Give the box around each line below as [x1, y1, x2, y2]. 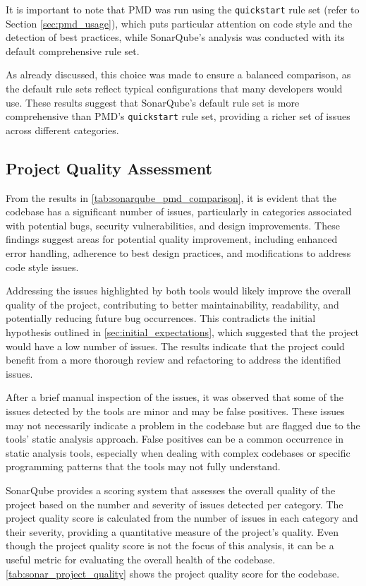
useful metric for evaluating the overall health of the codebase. [6, 551, 276, 566]
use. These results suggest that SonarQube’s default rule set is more [6, 95, 300, 109]
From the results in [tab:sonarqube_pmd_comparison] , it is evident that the [6, 190, 337, 205]
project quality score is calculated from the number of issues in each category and [6, 510, 358, 525]
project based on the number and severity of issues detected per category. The [6, 496, 343, 511]
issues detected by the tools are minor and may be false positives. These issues [6, 403, 345, 418]
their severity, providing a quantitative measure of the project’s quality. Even [6, 524, 338, 539]
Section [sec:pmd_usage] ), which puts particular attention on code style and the [6, 16, 353, 30]
